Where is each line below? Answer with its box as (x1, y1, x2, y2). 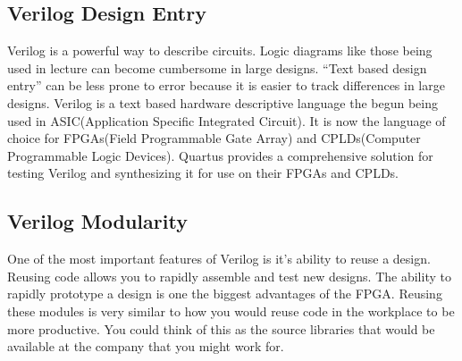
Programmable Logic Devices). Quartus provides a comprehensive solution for (7, 146, 433, 164)
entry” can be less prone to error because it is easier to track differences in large (7, 76, 445, 95)
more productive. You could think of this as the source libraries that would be (7, 319, 435, 338)
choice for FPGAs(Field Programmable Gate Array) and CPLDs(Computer (7, 129, 421, 147)
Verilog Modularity (7, 207, 188, 235)
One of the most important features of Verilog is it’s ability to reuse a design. (7, 249, 431, 268)
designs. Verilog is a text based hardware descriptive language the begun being (7, 93, 438, 112)
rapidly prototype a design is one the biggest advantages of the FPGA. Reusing (7, 284, 442, 303)
